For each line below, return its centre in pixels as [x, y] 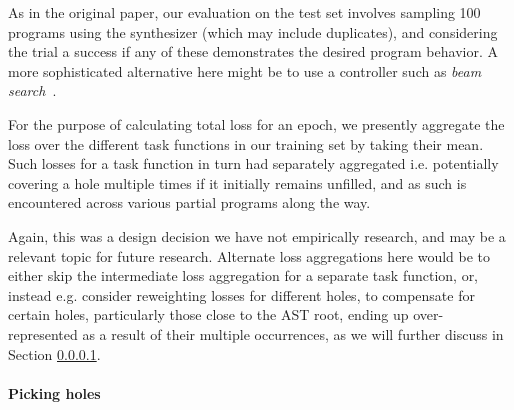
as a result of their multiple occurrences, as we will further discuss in [293, 333]
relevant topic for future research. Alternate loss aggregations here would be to [249, 255]
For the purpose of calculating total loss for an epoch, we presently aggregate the [256, 123]
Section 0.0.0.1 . [54, 353]
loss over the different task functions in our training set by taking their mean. [246, 143]
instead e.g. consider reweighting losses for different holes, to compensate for [241, 294]
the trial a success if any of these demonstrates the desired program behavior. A [253, 51]
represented [43, 333]
